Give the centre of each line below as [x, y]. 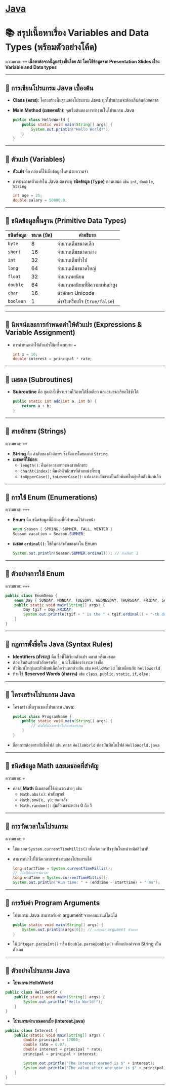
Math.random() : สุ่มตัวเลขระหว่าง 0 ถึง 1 [56, 805]
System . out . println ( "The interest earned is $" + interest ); [89, 1063]
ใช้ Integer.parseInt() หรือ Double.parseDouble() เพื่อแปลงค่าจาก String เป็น [87, 944]
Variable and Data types [31, 67]
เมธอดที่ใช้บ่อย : [25, 459]
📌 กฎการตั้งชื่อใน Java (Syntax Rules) [59, 645]
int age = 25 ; [27, 196]
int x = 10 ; [25, 354]
